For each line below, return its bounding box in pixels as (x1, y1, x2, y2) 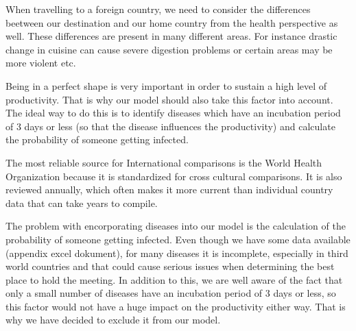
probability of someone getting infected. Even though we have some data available (5, 232, 351, 246)
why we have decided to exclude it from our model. (5, 312, 221, 327)
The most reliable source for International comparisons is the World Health (5, 155, 322, 169)
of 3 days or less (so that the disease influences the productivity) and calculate (5, 119, 335, 133)
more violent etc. (5, 56, 76, 70)
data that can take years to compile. (5, 195, 158, 210)
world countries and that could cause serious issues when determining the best (5, 259, 335, 273)
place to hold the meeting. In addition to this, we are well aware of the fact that (5, 272, 343, 286)
